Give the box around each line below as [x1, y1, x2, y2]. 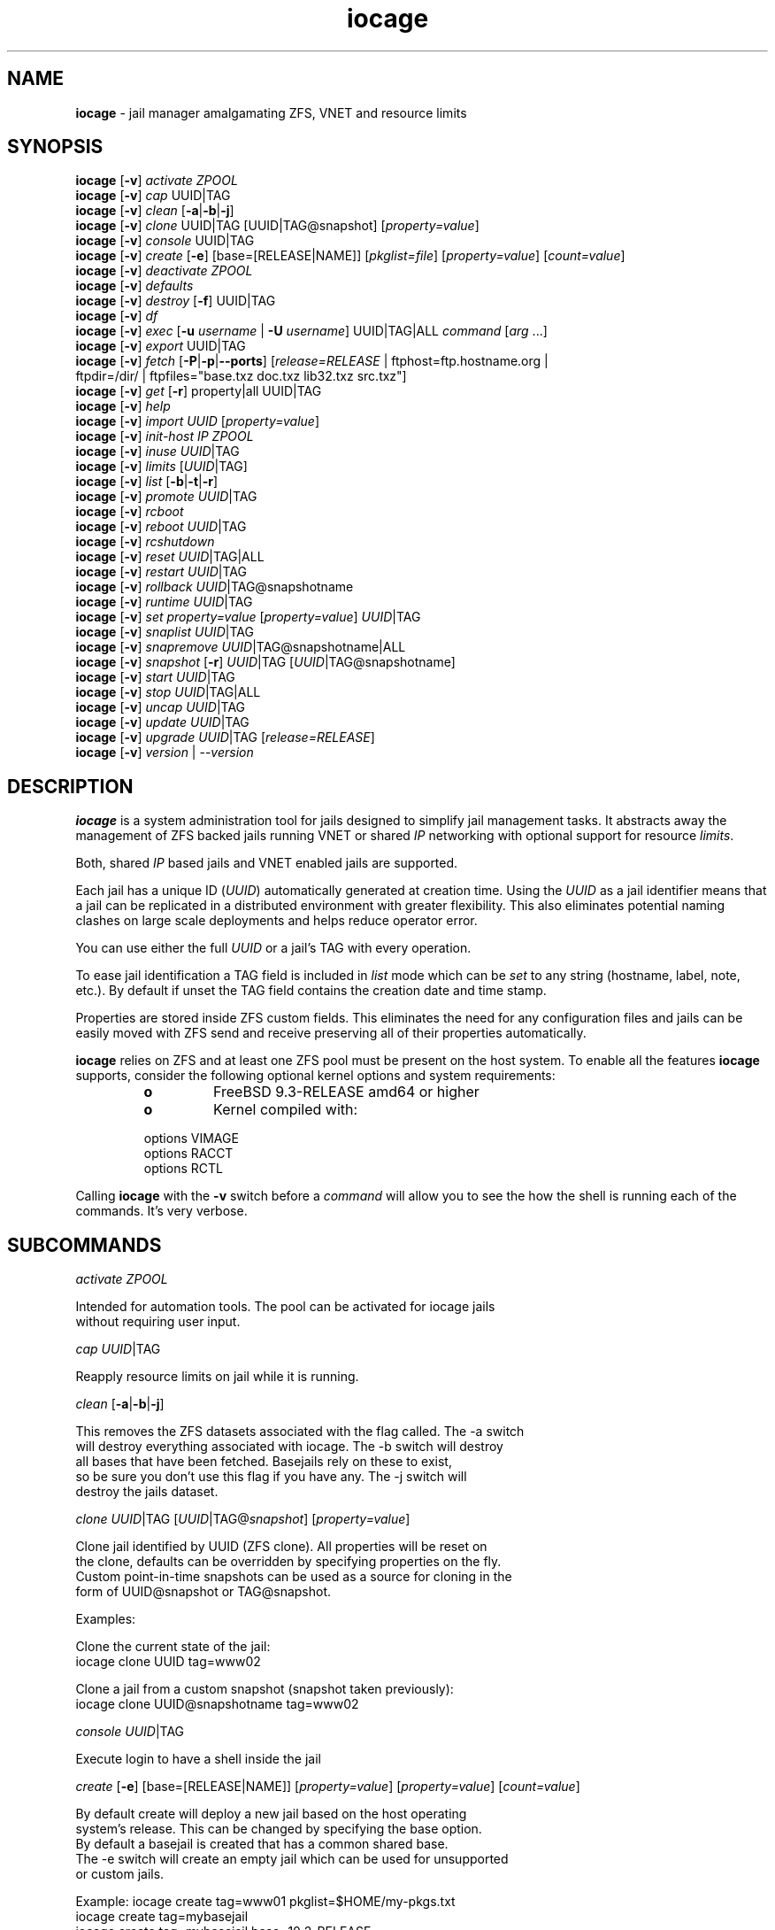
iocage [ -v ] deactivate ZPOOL [75, 263, 253, 279]
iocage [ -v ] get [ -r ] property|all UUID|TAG [75, 383, 322, 399]
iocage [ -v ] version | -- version [75, 745, 254, 760]
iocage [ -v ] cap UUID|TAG [75, 188, 231, 204]
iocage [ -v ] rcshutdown [75, 534, 215, 550]
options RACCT [143, 1146, 234, 1162]
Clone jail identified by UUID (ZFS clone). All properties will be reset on [75, 1539, 487, 1555]
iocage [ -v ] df [75, 308, 158, 324]
